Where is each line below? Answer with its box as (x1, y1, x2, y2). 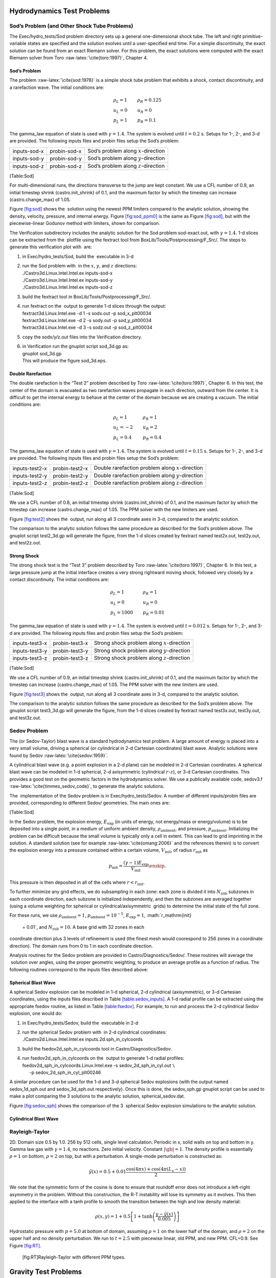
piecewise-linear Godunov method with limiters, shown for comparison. (9, 220, 160, 226)
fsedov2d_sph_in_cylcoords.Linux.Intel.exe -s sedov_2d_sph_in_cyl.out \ (22, 1062, 175, 1068)
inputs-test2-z (12, 480, 48, 487)
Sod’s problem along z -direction (87, 162, 165, 169)
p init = (108, 863, 123, 870)
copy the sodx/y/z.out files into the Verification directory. (22, 334, 143, 340)
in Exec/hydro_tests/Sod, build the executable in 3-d (22, 253, 134, 259)
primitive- (242, 33, 263, 39)
